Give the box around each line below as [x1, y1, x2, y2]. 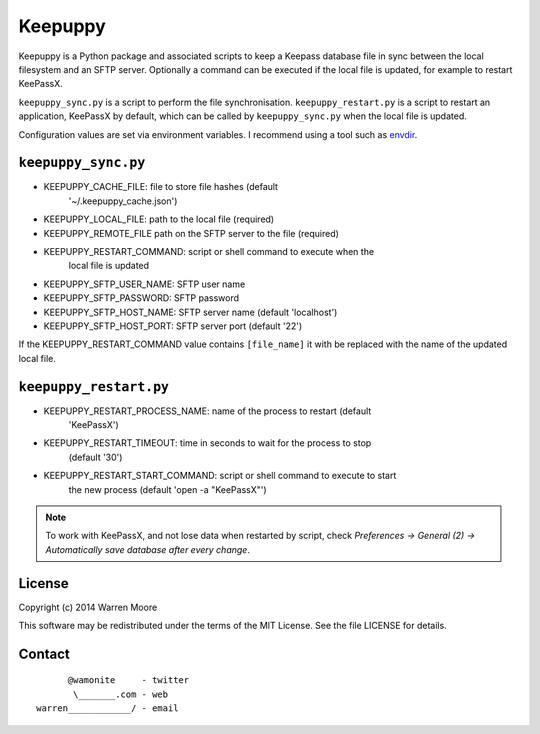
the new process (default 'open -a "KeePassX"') [68, 483, 267, 495]
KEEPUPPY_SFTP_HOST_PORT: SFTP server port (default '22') [43, 320, 303, 332]
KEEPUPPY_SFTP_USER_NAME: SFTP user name [43, 278, 246, 290]
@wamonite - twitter [67, 675, 190, 686]
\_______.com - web [73, 688, 169, 700]
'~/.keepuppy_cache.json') [68, 195, 178, 207]
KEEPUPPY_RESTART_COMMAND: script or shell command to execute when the [43, 245, 375, 257]
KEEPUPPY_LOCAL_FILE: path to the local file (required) [43, 213, 275, 225]
